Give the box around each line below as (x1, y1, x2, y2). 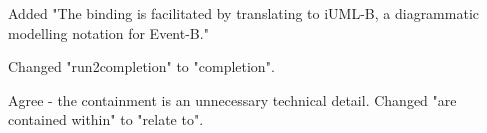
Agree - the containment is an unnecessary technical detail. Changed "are (8, 89, 457, 110)
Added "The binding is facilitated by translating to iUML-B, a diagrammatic (8, 3, 480, 23)
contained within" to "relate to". (8, 109, 204, 130)
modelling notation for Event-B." (8, 22, 209, 43)
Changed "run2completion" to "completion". (8, 56, 275, 77)
